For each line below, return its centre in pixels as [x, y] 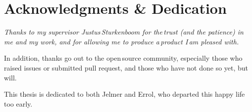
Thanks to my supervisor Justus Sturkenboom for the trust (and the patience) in [124, 32]
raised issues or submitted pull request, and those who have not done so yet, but [126, 67]
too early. [18, 103]
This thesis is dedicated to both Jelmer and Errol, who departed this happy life [125, 94]
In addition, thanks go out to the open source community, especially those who [123, 58]
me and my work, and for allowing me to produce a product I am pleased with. [122, 41]
